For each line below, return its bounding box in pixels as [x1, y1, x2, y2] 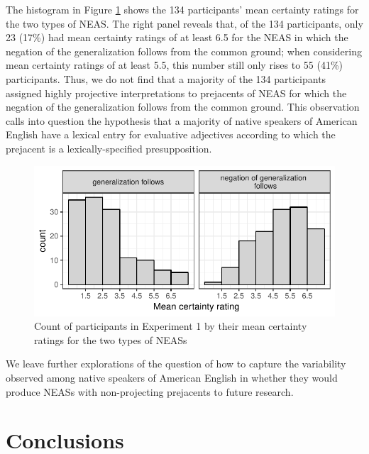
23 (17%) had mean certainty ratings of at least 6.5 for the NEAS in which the [6, 30, 348, 45]
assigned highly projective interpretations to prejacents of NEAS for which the [6, 85, 347, 100]
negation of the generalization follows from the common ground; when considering [6, 43, 362, 58]
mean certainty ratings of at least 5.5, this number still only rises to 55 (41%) [6, 57, 343, 72]
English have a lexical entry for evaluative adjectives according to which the [6, 127, 336, 142]
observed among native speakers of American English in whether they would [6, 370, 338, 384]
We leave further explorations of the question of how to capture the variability [6, 356, 346, 371]
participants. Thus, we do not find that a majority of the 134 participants [6, 71, 326, 86]
